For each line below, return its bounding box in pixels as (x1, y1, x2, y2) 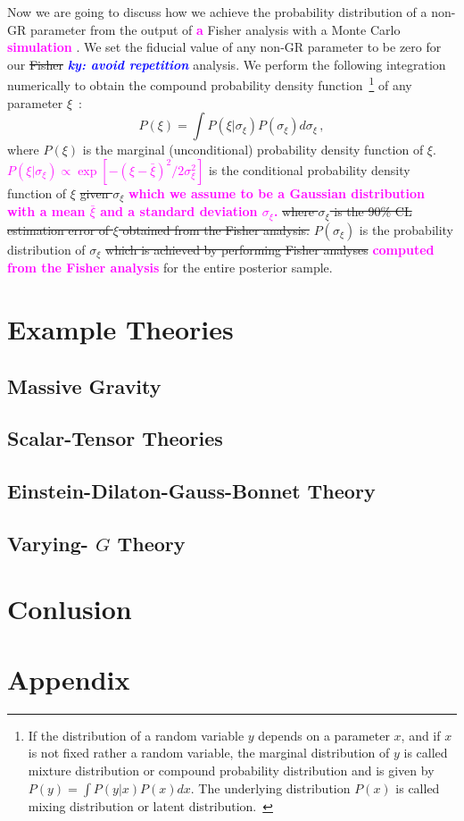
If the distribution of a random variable (28, 725, 244, 744)
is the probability (359, 220, 454, 239)
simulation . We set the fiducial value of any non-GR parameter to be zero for (7, 38, 442, 56)
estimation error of (7, 220, 110, 239)
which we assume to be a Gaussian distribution (128, 183, 426, 202)
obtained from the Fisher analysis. (122, 220, 310, 239)
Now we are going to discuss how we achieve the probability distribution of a (7, 3, 427, 21)
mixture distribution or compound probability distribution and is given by (28, 760, 435, 779)
